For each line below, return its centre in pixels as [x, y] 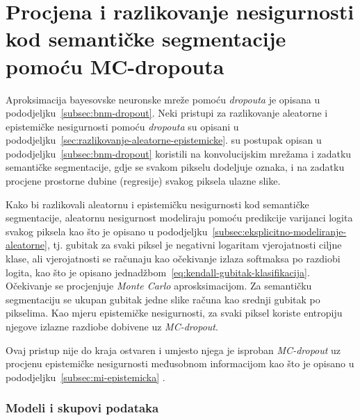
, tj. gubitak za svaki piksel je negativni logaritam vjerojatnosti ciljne [194, 245]
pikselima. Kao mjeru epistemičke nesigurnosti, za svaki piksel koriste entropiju [174, 313]
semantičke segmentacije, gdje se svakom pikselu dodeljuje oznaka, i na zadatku [175, 167]
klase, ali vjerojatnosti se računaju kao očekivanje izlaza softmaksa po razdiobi [173, 259]
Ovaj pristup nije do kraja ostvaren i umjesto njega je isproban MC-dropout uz [173, 350]
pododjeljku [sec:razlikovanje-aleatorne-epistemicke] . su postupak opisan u [164, 140]
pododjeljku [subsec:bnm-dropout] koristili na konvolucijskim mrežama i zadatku [179, 153]
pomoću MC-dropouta [115, 66]
